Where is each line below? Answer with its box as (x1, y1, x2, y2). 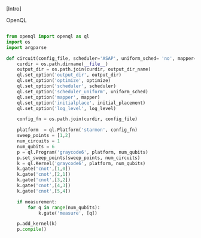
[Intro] (6, 5, 22, 12)
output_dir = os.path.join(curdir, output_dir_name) (17, 66, 151, 72)
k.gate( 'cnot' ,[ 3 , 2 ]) (17, 177, 71, 183)
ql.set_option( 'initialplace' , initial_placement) (17, 100, 146, 106)
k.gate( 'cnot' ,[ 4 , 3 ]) (17, 182, 71, 188)
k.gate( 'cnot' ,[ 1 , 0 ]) (17, 166, 71, 172)
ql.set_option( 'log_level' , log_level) (17, 105, 117, 111)
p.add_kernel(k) (17, 221, 58, 227)
